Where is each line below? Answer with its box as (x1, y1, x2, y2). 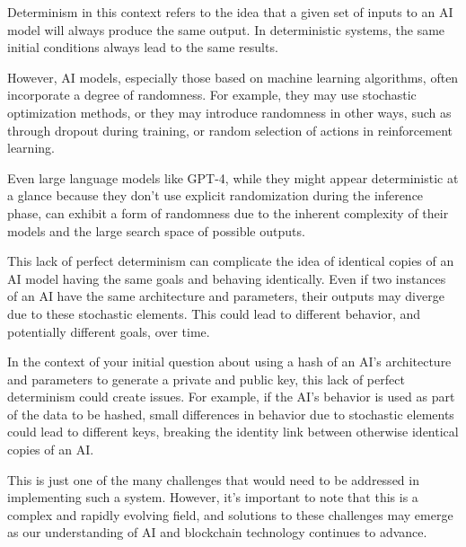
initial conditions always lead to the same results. (7, 38, 278, 57)
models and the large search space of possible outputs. (7, 221, 305, 240)
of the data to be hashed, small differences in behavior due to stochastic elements (7, 404, 454, 423)
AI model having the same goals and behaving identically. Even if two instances (7, 269, 446, 287)
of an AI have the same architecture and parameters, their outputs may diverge (7, 287, 444, 305)
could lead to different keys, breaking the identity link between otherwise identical (7, 422, 459, 441)
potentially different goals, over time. (7, 322, 210, 340)
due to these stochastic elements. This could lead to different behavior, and (7, 304, 421, 322)
